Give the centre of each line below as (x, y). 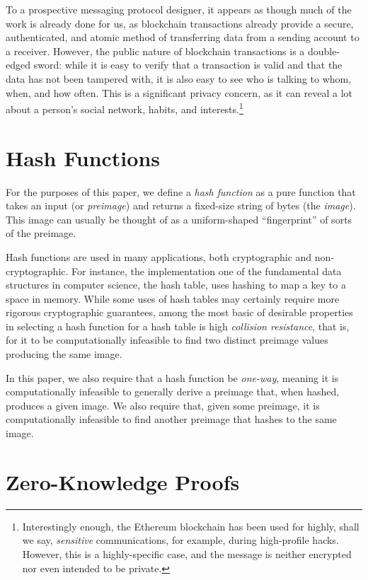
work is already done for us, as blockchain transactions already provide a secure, (180, 23)
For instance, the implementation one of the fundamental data (207, 271)
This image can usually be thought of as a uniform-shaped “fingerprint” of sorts (179, 219)
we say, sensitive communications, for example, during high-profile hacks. (180, 540)
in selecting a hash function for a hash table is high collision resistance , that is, (178, 326)
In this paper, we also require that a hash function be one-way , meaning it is (172, 377)
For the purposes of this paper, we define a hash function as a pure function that (181, 191)
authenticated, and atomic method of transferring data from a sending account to (183, 37)
